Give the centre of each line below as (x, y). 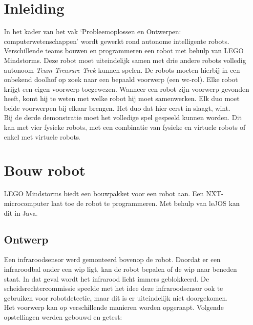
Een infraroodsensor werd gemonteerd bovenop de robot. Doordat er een (112, 259)
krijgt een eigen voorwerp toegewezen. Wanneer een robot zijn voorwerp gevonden (126, 89)
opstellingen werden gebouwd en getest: (63, 316)
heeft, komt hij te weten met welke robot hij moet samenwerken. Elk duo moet (122, 98)
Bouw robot (45, 170)
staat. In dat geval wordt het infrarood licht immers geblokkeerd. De (106, 278)
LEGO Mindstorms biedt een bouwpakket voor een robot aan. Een (104, 193)
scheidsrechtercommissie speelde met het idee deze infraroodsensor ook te (114, 288)
